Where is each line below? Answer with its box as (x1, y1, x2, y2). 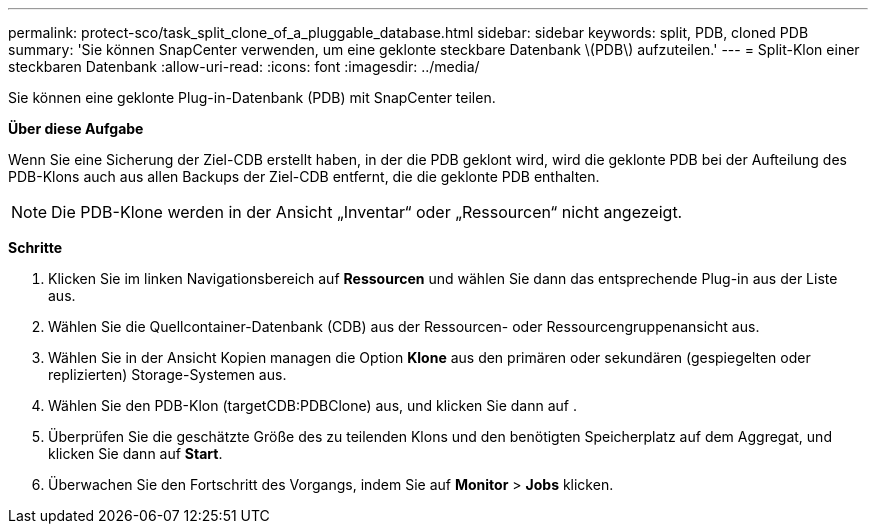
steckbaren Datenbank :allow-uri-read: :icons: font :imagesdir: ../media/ (8, 58, 480, 75)
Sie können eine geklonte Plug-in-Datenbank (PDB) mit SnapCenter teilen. (8, 89, 496, 106)
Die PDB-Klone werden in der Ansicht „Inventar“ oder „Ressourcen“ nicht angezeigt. (51, 202, 683, 222)
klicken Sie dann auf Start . (48, 445, 223, 462)
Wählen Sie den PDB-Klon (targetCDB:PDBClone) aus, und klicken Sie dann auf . (48, 397, 577, 414)
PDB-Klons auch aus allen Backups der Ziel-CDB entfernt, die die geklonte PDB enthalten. (8, 168, 600, 185)
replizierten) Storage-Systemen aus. (48, 366, 287, 383)
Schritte (8, 239, 62, 256)
